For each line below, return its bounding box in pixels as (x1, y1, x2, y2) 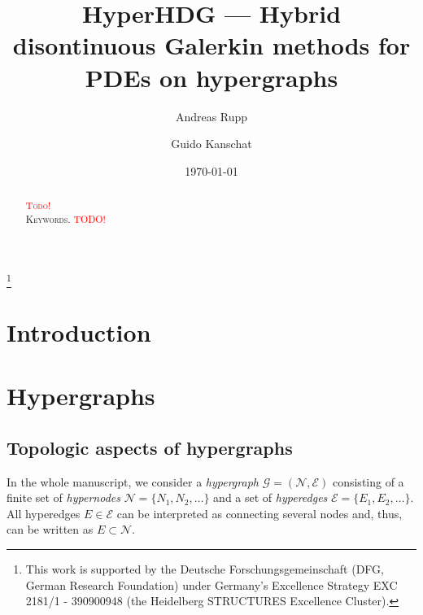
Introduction (7, 315, 151, 348)
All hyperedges (7, 504, 81, 521)
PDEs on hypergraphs (85, 60, 338, 94)
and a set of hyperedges (213, 489, 328, 506)
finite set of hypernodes (7, 489, 120, 506)
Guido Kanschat (171, 135, 252, 152)
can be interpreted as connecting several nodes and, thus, (116, 504, 403, 521)
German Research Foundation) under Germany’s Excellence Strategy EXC (25, 576, 398, 593)
